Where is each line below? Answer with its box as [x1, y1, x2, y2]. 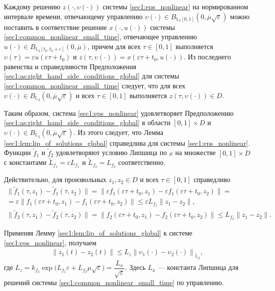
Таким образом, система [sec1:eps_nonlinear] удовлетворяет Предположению [4, 107, 234, 118]
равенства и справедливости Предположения [4, 61, 136, 71]
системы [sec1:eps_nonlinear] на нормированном [102, 1, 249, 11]
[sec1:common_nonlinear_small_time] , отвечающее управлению [4, 31, 197, 42]
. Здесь [125, 262, 146, 272]
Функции [4, 147, 31, 158]
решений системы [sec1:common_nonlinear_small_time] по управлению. [4, 277, 224, 288]
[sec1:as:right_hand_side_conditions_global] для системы [4, 71, 179, 81]
